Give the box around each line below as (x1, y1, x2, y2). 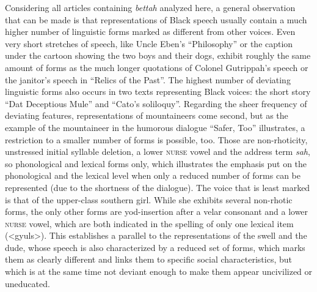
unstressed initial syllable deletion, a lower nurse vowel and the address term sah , (5, 145, 310, 158)
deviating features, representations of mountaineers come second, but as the (5, 109, 288, 122)
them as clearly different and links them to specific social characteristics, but (5, 253, 292, 266)
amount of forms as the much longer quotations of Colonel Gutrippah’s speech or (5, 61, 308, 73)
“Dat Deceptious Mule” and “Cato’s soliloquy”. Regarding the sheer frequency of (5, 97, 307, 110)
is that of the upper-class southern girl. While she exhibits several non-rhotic (5, 193, 293, 206)
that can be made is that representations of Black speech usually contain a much (5, 13, 307, 26)
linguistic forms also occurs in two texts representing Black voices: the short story (5, 85, 311, 98)
